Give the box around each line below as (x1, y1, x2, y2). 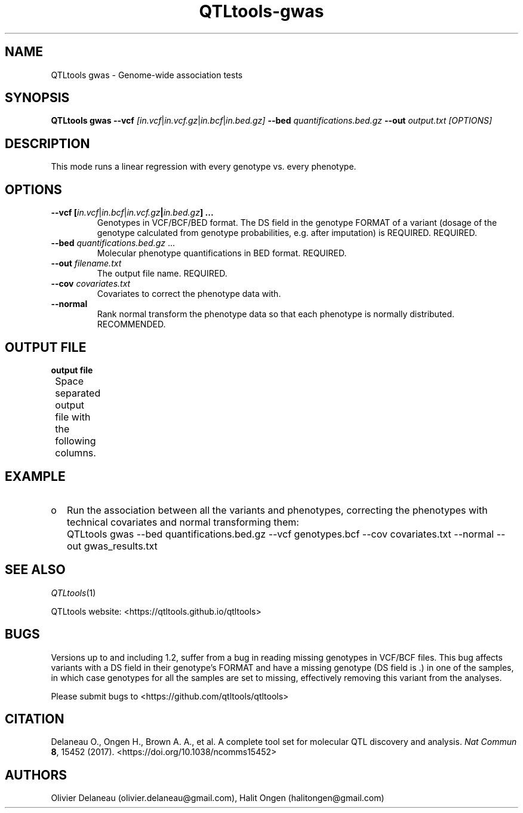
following (55, 434, 96, 447)
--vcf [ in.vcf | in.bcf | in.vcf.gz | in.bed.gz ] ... (51, 207, 214, 218)
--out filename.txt (51, 258, 122, 269)
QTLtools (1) (51, 587, 96, 598)
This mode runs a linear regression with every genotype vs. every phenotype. (51, 161, 356, 172)
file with (55, 410, 91, 423)
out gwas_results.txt (67, 539, 158, 552)
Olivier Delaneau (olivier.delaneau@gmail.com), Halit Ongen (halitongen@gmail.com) (51, 793, 384, 803)
